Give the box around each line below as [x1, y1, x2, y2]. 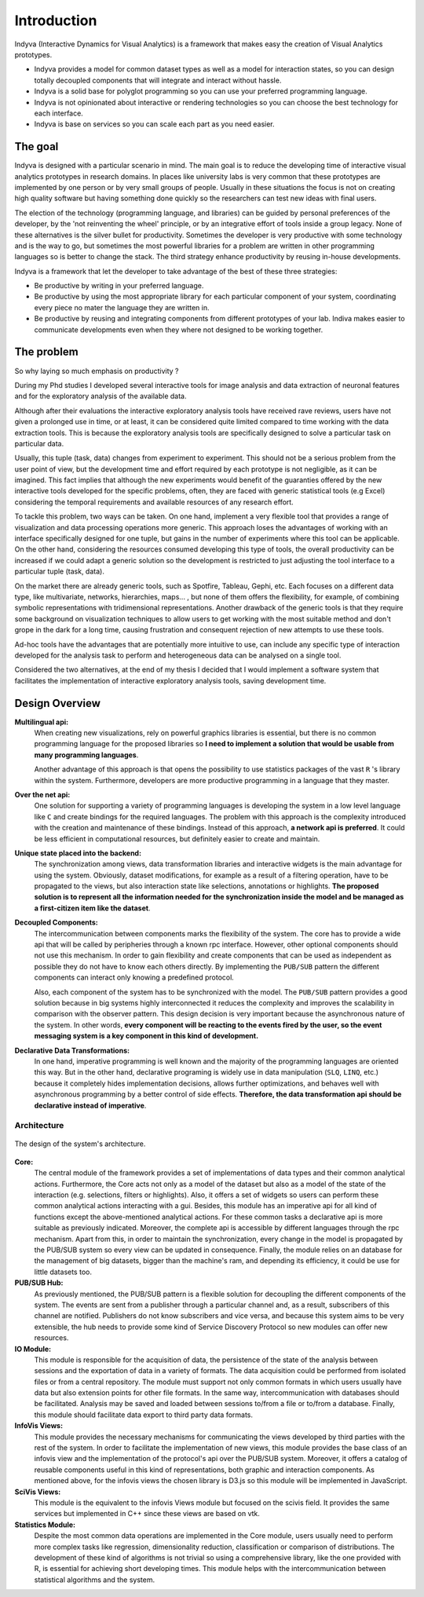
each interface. [34, 108, 84, 118]
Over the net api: [14, 789, 71, 799]
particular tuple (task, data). [14, 566, 105, 577]
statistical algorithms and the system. [34, 1575, 155, 1584]
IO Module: [14, 1344, 52, 1353]
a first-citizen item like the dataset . [34, 903, 151, 913]
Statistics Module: [14, 1520, 76, 1529]
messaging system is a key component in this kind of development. [34, 1031, 259, 1041]
